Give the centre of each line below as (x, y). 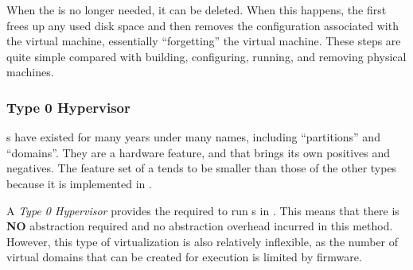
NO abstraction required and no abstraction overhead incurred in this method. (200, 226)
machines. (30, 72)
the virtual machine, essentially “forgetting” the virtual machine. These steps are (204, 41)
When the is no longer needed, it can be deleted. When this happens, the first (197, 10)
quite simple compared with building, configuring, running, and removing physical (206, 56)
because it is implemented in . (79, 183)
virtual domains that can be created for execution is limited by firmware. (184, 257)
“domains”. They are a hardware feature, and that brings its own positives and (199, 152)
